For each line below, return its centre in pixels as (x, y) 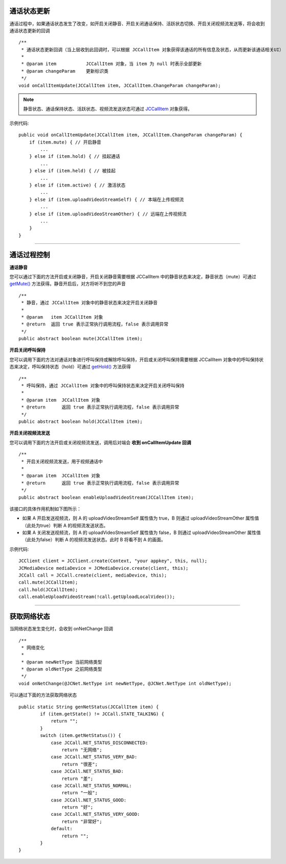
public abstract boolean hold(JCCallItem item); (81, 421)
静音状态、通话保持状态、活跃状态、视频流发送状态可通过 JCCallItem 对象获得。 (108, 109)
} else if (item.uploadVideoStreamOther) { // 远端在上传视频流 (108, 214)
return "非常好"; (82, 821)
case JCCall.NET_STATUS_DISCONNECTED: (100, 743)
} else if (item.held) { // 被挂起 (72, 171)
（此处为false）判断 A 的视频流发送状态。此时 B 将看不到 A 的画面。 (94, 540)
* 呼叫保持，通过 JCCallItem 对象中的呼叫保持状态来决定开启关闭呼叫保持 (103, 386)
